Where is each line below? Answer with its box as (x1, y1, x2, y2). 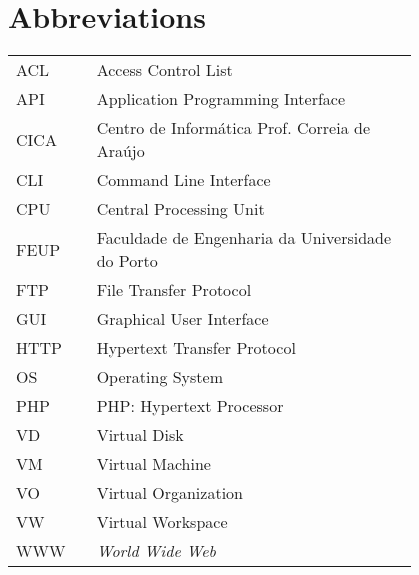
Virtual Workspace (96, 510, 228, 534)
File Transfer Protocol (96, 278, 252, 302)
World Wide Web (96, 539, 216, 563)
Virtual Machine (96, 452, 211, 476)
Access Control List (96, 58, 233, 82)
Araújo (96, 139, 145, 163)
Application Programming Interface (96, 87, 346, 111)
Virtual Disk (96, 423, 184, 447)
